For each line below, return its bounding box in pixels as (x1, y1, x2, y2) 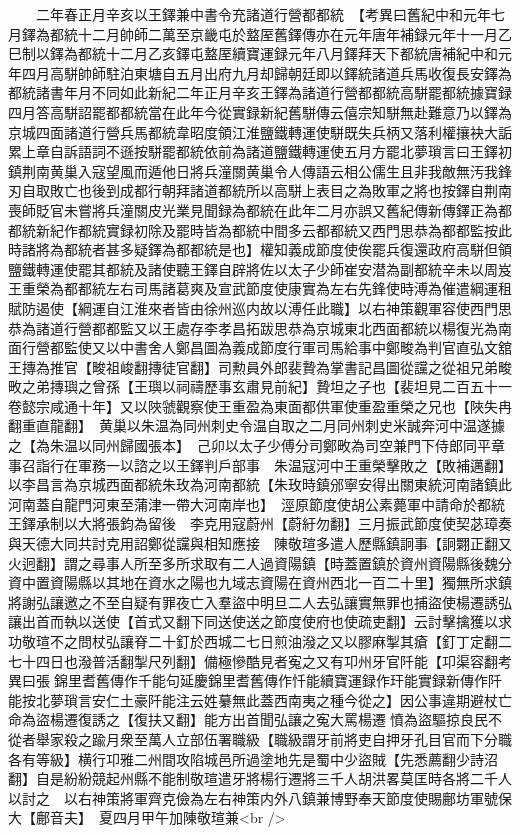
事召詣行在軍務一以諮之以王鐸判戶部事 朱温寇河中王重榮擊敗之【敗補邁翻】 (8, 454, 512, 475)
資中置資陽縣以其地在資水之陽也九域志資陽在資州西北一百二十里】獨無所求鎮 (8, 572, 512, 593)
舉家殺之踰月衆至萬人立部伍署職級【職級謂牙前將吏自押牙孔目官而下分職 (35, 728, 512, 749)
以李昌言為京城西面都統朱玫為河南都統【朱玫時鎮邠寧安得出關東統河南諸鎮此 (8, 474, 512, 495)
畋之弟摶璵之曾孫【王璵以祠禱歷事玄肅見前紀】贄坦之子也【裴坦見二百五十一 (8, 376, 512, 397)
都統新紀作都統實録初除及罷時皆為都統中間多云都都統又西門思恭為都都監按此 (8, 219, 512, 240)
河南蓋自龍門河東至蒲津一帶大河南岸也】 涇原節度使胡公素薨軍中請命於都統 (8, 493, 505, 514)
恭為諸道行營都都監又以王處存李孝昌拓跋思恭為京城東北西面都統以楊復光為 (8, 317, 498, 338)
